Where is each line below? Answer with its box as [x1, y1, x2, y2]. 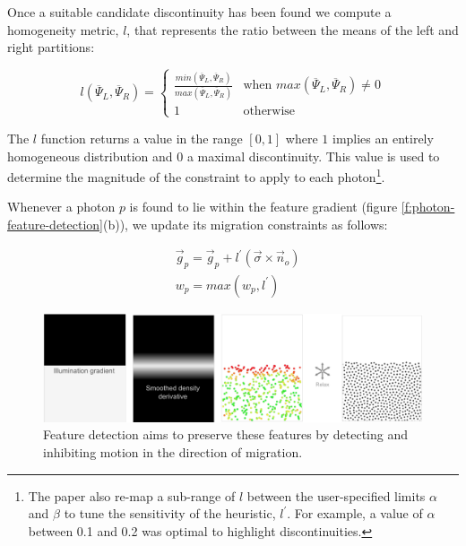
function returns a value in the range [40, 128, 243, 147]
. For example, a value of [287, 504, 423, 523]
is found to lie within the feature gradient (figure [129, 197, 398, 216]
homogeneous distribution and [7, 146, 173, 165]
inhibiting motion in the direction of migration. [43, 443, 303, 462]
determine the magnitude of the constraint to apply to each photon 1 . [7, 165, 385, 186]
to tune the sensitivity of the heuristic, [64, 504, 276, 523]
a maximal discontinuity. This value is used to [186, 146, 440, 165]
